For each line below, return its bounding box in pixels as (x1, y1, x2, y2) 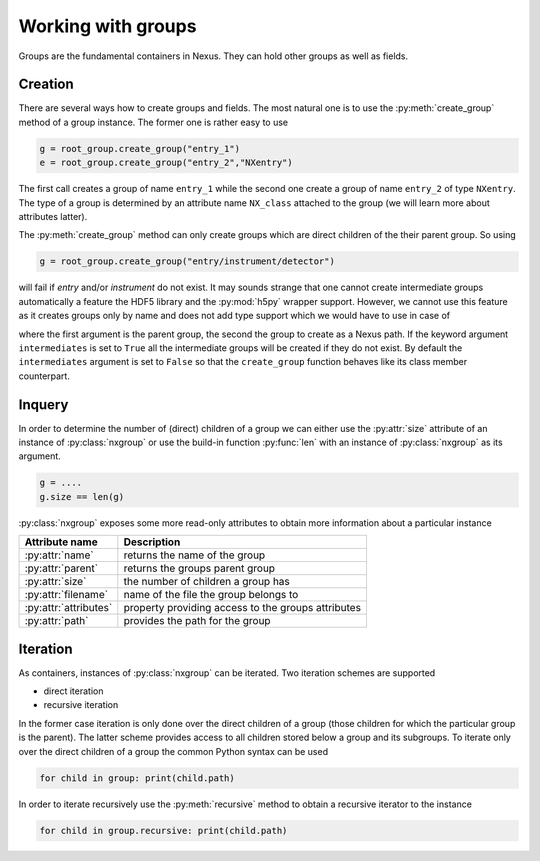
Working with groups (18, 15, 197, 37)
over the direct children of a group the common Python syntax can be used (18, 745, 329, 757)
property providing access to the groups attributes (123, 601, 362, 615)
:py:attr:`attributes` (24, 601, 113, 615)
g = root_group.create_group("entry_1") (39, 143, 240, 154)
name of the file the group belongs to (123, 588, 299, 602)
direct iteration (43, 685, 104, 697)
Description (123, 535, 181, 549)
